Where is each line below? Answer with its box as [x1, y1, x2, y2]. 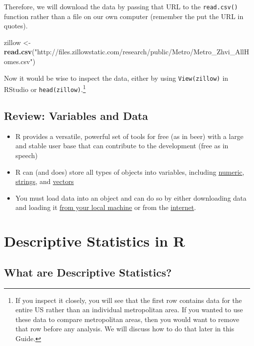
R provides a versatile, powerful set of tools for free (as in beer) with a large [15, 131, 244, 141]
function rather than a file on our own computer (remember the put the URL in [4, 11, 244, 21]
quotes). [4, 21, 28, 31]
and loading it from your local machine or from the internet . [15, 202, 196, 212]
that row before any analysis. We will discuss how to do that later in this [15, 323, 234, 334]
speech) [15, 150, 38, 160]
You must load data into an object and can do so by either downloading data [15, 192, 247, 203]
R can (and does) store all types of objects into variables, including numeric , [15, 166, 244, 177]
